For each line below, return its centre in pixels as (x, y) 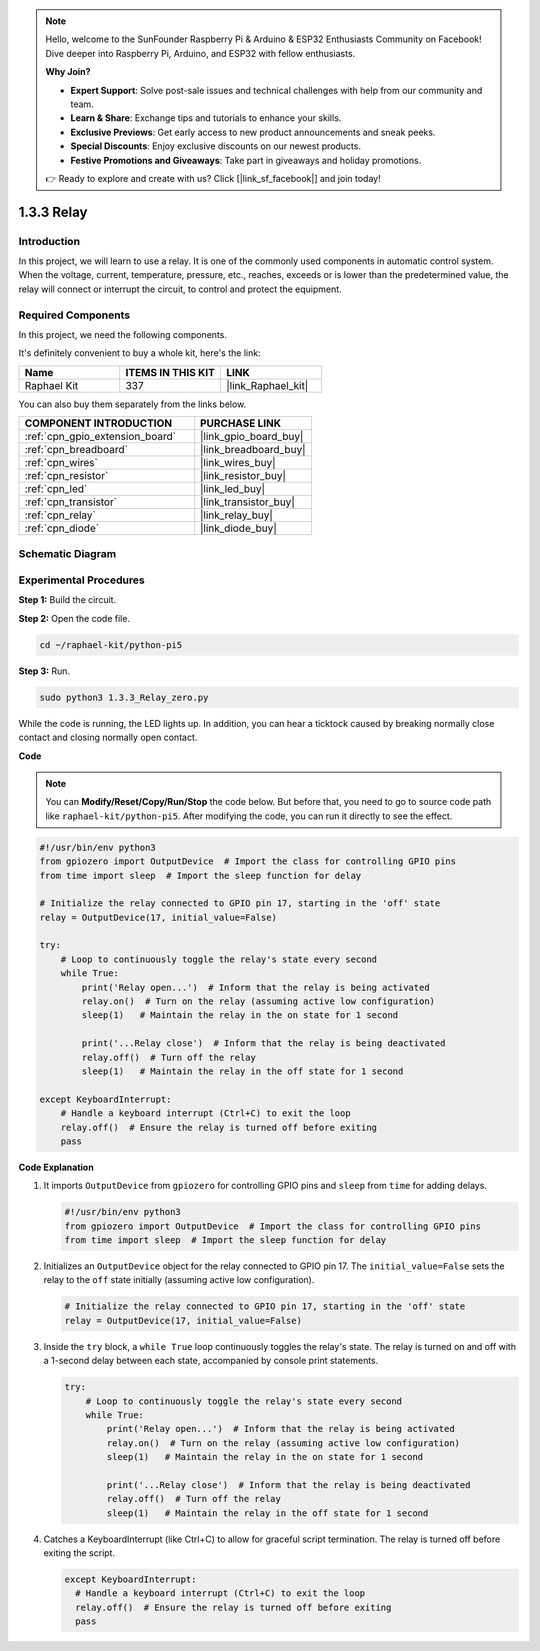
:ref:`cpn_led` (56, 489)
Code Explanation (56, 1167)
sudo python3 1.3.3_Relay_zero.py (124, 697)
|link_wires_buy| (238, 463)
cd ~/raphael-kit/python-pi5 (111, 644)
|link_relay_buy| (237, 515)
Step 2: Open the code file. (74, 618)
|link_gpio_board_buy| (252, 437)
